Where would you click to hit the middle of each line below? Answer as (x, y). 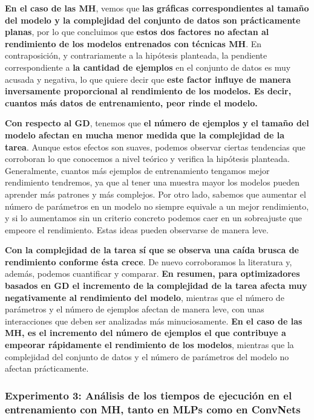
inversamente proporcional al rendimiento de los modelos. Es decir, (148, 91)
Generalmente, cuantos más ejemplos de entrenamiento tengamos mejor (137, 170)
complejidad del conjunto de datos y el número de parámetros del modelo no (147, 356)
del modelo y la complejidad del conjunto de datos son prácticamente (153, 20)
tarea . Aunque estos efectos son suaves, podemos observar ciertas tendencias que (155, 147)
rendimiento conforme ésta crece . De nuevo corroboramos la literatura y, (149, 261)
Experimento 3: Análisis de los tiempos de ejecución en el (149, 395)
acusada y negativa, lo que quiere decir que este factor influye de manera (148, 79)
